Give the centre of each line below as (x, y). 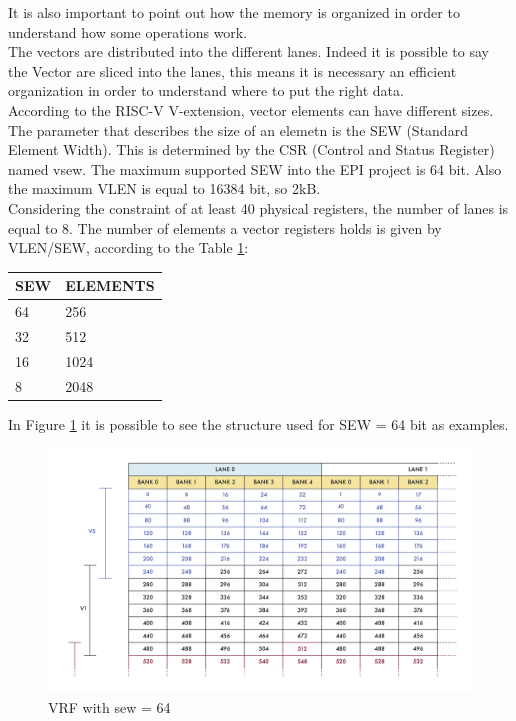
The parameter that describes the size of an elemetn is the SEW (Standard (238, 129)
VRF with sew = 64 (109, 707)
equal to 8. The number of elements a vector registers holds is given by (225, 227)
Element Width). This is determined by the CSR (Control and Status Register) (251, 149)
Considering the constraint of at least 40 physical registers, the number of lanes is (258, 207)
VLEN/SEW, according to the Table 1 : (128, 247)
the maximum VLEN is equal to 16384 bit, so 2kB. (164, 188)
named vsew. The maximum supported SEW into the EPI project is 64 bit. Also (255, 168)
